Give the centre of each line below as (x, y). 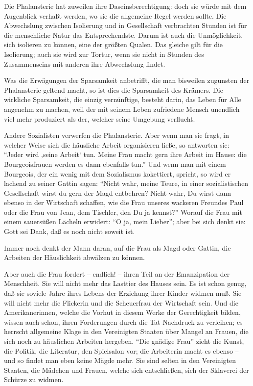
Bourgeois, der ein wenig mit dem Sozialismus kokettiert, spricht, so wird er (117, 173)
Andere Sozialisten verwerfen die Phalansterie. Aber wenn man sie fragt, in (116, 135)
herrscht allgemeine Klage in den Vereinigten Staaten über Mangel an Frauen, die (126, 331)
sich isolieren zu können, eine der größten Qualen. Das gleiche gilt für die (114, 44)
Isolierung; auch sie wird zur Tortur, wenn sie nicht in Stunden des (104, 54)
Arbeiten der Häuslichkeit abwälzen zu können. (74, 257)
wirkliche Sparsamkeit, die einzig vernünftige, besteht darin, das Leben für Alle (123, 99)
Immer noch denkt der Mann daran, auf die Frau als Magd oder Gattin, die (117, 247)
